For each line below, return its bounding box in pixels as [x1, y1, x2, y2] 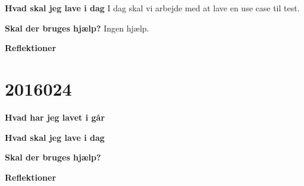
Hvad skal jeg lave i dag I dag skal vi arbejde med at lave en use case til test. [5, 2, 300, 14]
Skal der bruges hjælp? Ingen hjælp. [5, 21, 149, 34]
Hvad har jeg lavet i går [5, 111, 105, 123]
